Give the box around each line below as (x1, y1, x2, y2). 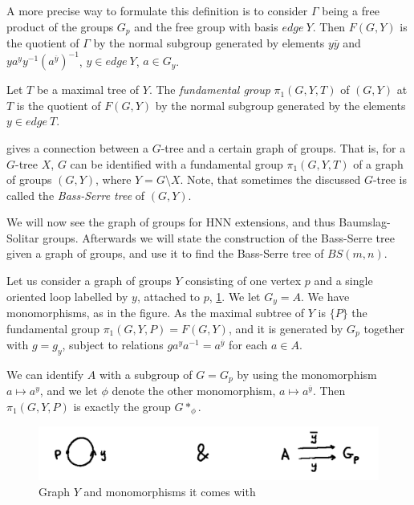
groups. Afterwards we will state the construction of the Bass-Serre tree (43, 229, 395, 246)
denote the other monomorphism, (112, 382, 276, 399)
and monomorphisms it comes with (83, 483, 256, 499)
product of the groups (6, 18, 114, 35)
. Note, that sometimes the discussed (180, 171, 361, 188)
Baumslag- (339, 214, 391, 230)
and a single (314, 272, 373, 289)
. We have (300, 287, 350, 304)
